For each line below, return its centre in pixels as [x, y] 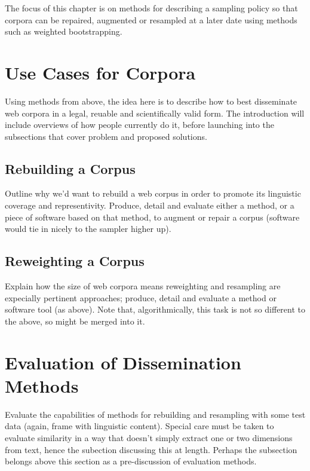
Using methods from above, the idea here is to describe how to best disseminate [151, 101]
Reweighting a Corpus [75, 261]
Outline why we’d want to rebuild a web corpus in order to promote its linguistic [153, 193]
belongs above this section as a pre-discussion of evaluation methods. [131, 461]
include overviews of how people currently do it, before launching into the [139, 125]
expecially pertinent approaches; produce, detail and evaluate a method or [141, 297]
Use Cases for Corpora [100, 72]
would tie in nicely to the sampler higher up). [88, 229]
